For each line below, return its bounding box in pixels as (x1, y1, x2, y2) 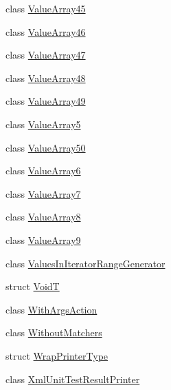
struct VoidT (5, 279, 60, 294)
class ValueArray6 (5, 163, 81, 178)
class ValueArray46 (5, 24, 86, 39)
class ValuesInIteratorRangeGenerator (5, 256, 166, 270)
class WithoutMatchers (5, 325, 102, 340)
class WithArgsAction (5, 302, 98, 316)
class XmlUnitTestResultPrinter (5, 371, 140, 386)
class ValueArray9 (5, 232, 81, 247)
